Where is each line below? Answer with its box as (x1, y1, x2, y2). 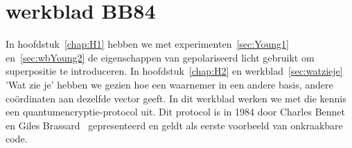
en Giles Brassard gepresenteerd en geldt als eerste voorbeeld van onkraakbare (6, 118, 343, 132)
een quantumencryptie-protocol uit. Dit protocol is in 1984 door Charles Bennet (6, 104, 345, 119)
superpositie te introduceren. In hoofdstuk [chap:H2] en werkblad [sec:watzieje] (6, 64, 343, 78)
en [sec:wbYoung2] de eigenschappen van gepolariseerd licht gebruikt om (6, 50, 315, 64)
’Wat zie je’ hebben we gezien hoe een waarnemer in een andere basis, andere (6, 77, 333, 91)
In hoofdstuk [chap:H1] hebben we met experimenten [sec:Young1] (6, 37, 289, 51)
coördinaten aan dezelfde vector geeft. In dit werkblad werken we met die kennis (6, 91, 346, 105)
